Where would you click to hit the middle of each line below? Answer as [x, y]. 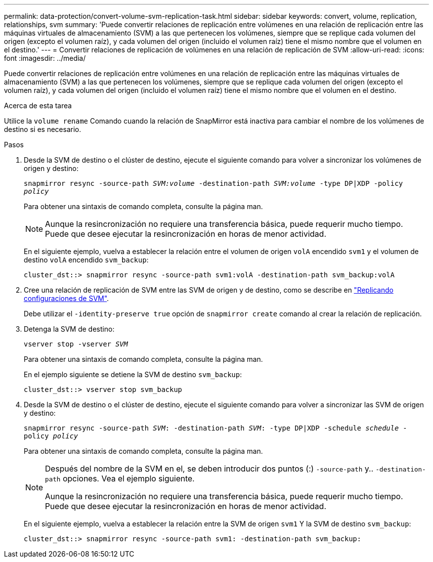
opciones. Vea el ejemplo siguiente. [129, 478]
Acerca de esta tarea [38, 106]
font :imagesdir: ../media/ [45, 58]
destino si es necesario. [43, 129]
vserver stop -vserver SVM [76, 344]
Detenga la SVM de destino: [69, 329]
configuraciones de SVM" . [66, 298]
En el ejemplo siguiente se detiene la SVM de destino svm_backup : [133, 374]
